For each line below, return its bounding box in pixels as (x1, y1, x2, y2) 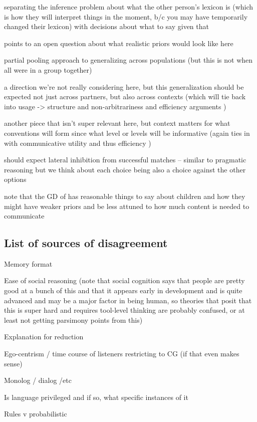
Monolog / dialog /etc (4, 375, 72, 385)
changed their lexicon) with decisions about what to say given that (4, 21, 209, 32)
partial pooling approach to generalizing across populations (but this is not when (4, 55, 253, 65)
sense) (4, 358, 23, 368)
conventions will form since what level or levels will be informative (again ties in (4, 127, 250, 138)
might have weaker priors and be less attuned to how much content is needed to (4, 200, 249, 211)
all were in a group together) (4, 64, 92, 75)
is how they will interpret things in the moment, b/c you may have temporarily (4, 11, 248, 22)
